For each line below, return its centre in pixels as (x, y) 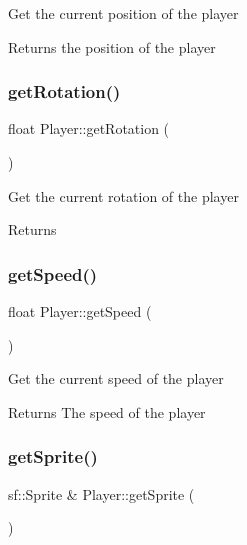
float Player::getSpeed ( (80, 311)
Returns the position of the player (112, 46)
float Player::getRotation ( (89, 128)
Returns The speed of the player (107, 411)
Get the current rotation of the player (123, 195)
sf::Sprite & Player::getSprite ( (101, 493)
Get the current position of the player (123, 13)
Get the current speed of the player (116, 378)
